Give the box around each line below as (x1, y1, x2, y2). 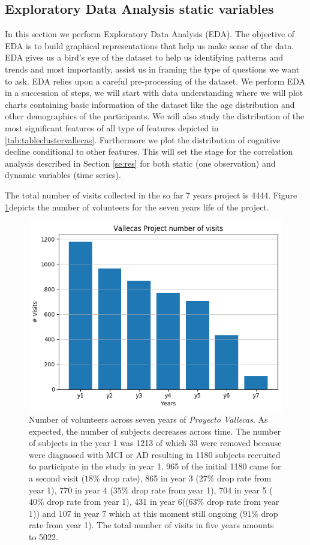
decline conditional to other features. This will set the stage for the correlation (5, 145, 293, 158)
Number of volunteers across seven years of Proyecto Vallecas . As (29, 413, 268, 426)
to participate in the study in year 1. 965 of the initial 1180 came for (29, 460, 281, 472)
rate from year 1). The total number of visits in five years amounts (29, 519, 274, 531)
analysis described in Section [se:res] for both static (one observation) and (5, 156, 276, 169)
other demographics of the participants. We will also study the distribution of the (5, 110, 305, 122)
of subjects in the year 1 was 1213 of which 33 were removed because (29, 436, 282, 449)
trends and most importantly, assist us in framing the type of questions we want (5, 62, 300, 75)
